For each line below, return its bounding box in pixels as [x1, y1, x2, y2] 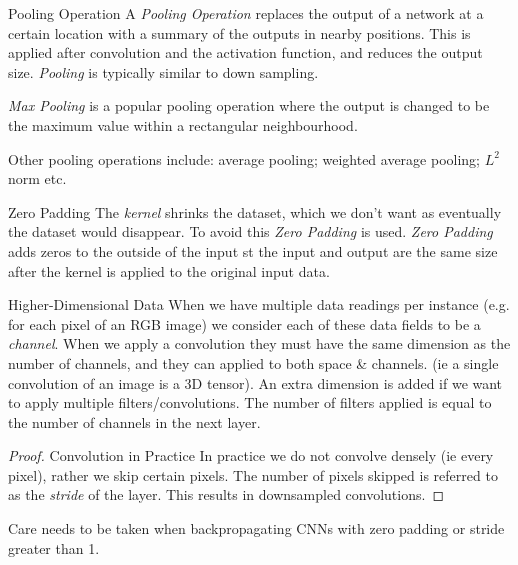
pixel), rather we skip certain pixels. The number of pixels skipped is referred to [8, 464, 498, 485]
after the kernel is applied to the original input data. [8, 260, 330, 281]
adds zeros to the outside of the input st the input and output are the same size [8, 240, 498, 261]
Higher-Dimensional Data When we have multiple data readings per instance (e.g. [8, 294, 510, 315]
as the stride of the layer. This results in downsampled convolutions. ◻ [8, 484, 445, 505]
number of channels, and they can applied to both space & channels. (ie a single [8, 352, 499, 373]
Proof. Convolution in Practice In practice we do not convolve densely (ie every [8, 445, 494, 466]
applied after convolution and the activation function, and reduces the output [8, 42, 483, 63]
